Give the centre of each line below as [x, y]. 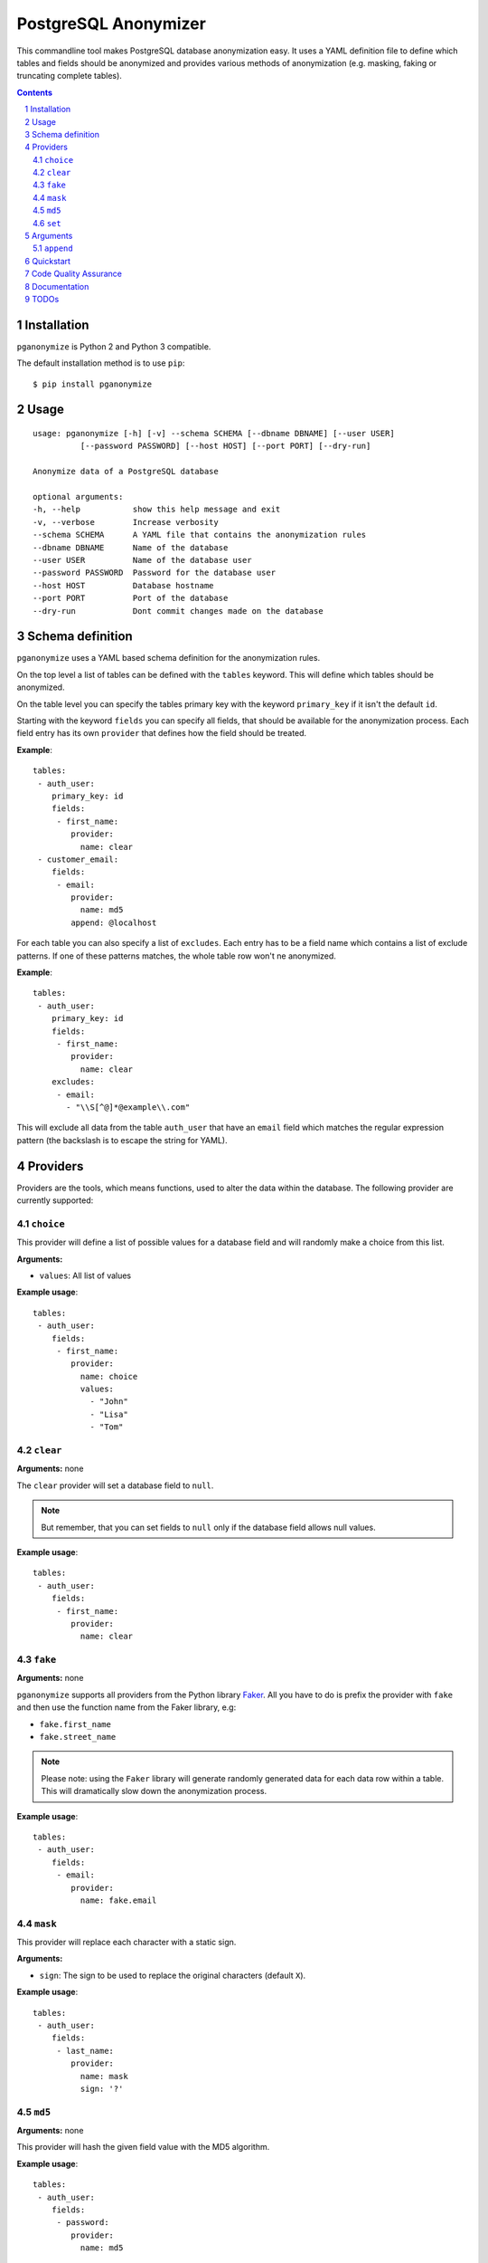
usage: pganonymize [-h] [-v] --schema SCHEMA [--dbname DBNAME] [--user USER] [214, 434]
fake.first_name [75, 1724]
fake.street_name [78, 1737]
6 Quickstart [48, 261]
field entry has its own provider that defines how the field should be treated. [162, 733]
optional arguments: [78, 497]
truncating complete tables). [69, 76]
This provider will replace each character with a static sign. [127, 1943]
